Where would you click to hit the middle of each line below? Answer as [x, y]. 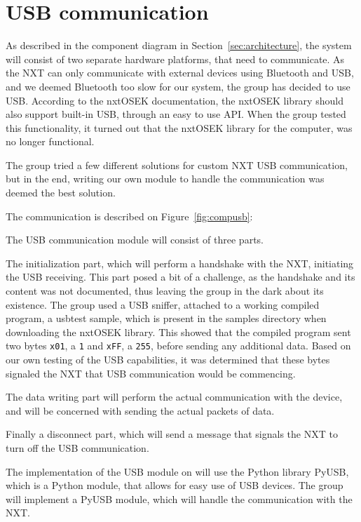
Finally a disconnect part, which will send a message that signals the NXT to [172, 434]
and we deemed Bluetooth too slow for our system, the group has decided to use [178, 86]
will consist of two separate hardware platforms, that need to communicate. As [175, 59]
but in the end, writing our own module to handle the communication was [165, 179]
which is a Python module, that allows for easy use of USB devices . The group [175, 485]
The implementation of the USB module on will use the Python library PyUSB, [177, 471]
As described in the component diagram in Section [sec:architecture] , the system [179, 45]
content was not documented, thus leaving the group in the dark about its [165, 291]
